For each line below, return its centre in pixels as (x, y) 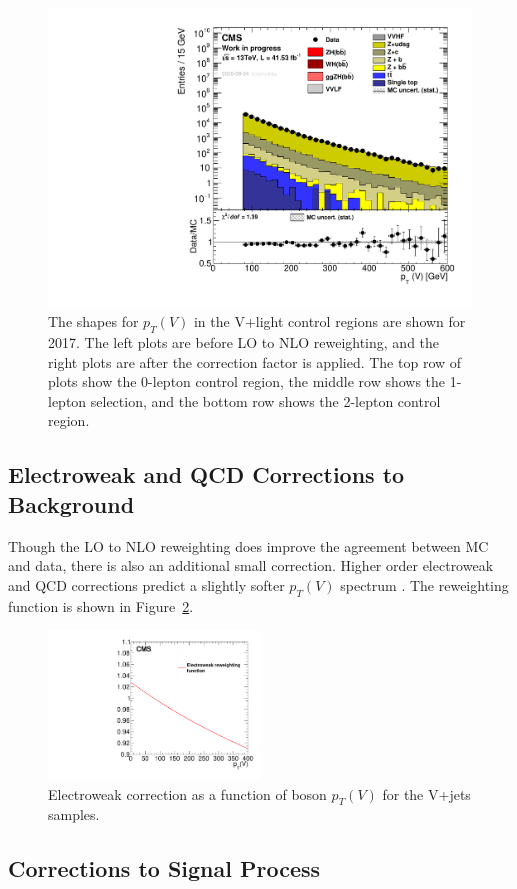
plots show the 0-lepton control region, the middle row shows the (247, 381)
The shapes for (93, 321)
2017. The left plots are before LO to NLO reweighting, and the (244, 342)
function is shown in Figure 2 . (101, 605)
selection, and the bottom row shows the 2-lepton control (265, 400)
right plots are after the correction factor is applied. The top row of (255, 361)
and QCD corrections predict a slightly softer (146, 584)
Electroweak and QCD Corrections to (206, 474)
